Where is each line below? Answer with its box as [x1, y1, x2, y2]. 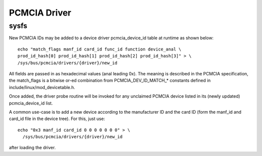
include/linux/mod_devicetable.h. [9, 84, 75, 90]
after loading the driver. [9, 145, 56, 151]
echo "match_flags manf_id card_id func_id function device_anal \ [17, 46, 181, 52]
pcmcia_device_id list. [9, 100, 53, 106]
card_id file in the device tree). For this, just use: [9, 116, 105, 121]
